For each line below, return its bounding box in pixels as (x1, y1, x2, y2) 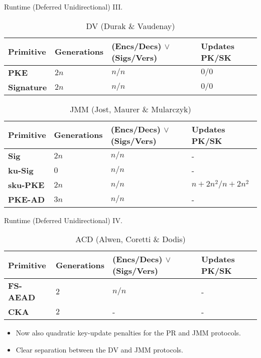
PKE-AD (8, 193, 45, 205)
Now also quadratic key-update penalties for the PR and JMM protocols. (16, 327, 241, 338)
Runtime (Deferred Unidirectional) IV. (4, 215, 122, 225)
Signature (8, 81, 47, 93)
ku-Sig (8, 164, 34, 176)
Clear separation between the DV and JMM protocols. (16, 344, 183, 354)
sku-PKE (8, 178, 45, 191)
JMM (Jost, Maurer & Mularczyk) (70, 103, 191, 115)
